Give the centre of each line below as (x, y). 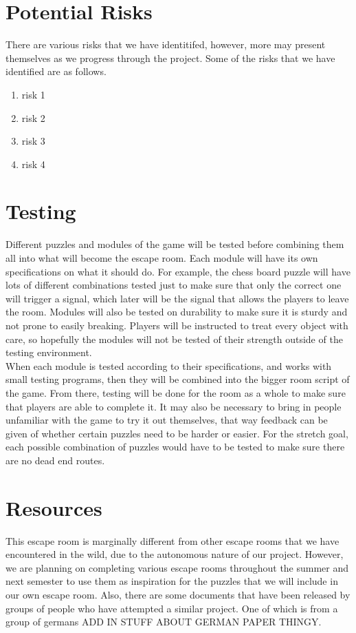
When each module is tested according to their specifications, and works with (169, 365)
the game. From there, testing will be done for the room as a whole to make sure (176, 392)
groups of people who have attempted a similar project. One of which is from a (172, 608)
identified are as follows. (56, 71)
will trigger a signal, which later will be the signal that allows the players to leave (177, 298)
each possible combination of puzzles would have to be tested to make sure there (175, 447)
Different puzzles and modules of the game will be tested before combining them (175, 244)
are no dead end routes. (55, 460)
